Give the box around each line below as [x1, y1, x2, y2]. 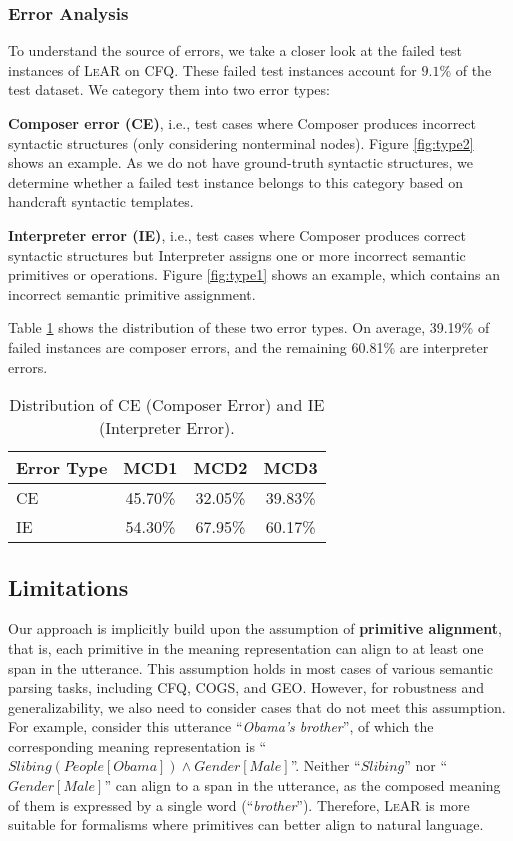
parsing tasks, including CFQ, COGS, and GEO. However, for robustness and [8, 677, 485, 698]
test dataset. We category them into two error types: [8, 79, 330, 100]
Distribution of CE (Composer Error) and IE [9, 393, 325, 417]
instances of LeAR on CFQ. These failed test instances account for [8, 59, 417, 80]
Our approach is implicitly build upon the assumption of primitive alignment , [8, 618, 502, 639]
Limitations [8, 571, 129, 602]
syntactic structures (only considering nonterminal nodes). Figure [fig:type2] [8, 132, 474, 153]
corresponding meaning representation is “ [8, 735, 267, 756]
